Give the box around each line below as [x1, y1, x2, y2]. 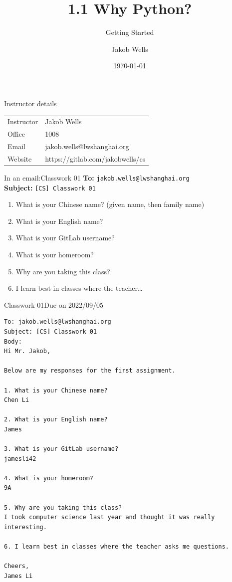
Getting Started [105, 27, 154, 37]
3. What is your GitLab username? [4, 445, 119, 453]
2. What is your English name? [4, 416, 108, 423]
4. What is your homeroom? [4, 474, 93, 482]
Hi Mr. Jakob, [4, 348, 51, 355]
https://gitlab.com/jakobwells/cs [45, 153, 146, 164]
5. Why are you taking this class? [4, 504, 122, 511]
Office [7, 129, 25, 139]
